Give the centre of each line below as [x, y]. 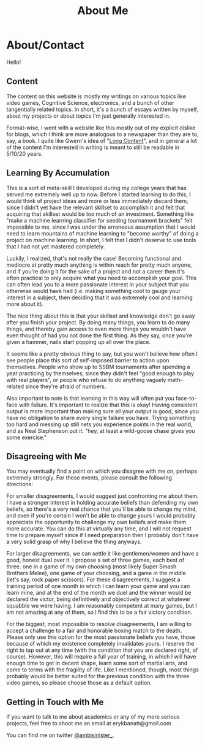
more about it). [25, 304]
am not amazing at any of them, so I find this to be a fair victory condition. [99, 612]
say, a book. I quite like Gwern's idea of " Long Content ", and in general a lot [102, 140]
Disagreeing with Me [47, 457]
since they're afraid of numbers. [66, 386]
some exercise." [27, 437]
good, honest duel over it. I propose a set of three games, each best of [95, 560]
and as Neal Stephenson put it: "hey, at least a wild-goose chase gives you [101, 430]
